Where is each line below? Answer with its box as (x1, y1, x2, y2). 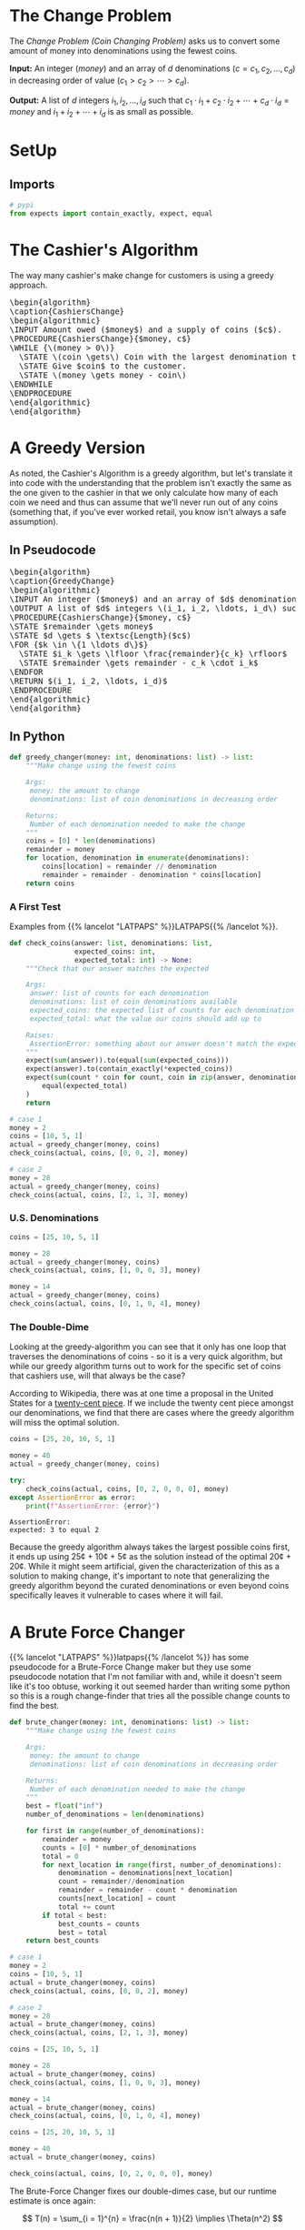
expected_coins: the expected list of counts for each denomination (29, 1006, 295, 1015)
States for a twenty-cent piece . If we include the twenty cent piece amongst (9, 1398, 294, 1408)
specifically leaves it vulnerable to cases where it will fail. (9, 1589, 224, 1601)
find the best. (9, 1700, 60, 1711)
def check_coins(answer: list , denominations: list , (9, 938, 213, 947)
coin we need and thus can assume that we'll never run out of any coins (9, 497, 279, 508)
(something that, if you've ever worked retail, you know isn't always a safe (9, 506, 287, 517)
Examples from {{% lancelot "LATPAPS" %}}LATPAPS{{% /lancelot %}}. (9, 921, 279, 932)
